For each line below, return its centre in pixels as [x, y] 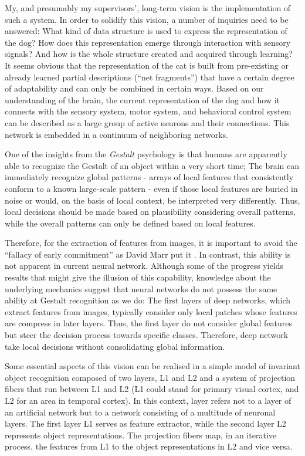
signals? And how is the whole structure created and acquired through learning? [149, 54]
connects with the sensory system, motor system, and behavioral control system [148, 111]
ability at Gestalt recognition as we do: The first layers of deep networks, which [148, 300]
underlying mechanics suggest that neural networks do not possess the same [141, 288]
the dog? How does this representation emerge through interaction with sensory [148, 42]
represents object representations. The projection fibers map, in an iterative [141, 435]
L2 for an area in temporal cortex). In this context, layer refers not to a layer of [148, 400]
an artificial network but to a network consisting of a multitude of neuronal [140, 412]
